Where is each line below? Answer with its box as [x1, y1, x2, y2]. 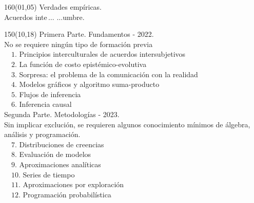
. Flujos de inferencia [15, 88, 81, 99]
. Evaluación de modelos [15, 149, 91, 160]
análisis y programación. [4, 129, 81, 140]
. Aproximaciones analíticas [15, 159, 101, 169]
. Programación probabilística [18, 189, 111, 199]
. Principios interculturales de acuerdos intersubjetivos [15, 49, 186, 59]
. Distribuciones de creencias [15, 139, 104, 149]
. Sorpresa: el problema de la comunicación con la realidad [15, 69, 198, 79]
